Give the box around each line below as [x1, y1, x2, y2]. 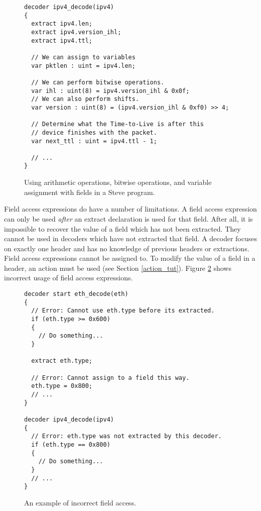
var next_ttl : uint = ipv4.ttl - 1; [31, 137, 157, 145]
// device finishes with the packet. [31, 129, 157, 136]
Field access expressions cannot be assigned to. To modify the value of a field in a [4, 253, 255, 263]
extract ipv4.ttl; [31, 37, 93, 44]
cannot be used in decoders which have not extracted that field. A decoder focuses [4, 233, 257, 244]
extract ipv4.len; [31, 20, 93, 28]
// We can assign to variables [31, 53, 136, 61]
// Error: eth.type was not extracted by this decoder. [31, 433, 222, 440]
